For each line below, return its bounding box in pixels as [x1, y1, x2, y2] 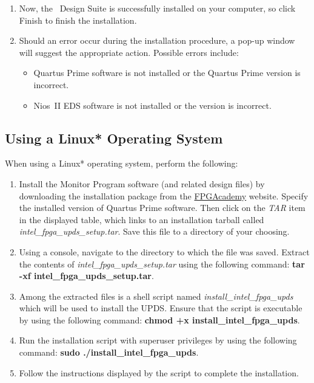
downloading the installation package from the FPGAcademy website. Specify [19, 189, 309, 202]
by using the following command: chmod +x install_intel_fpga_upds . [19, 313, 300, 326]
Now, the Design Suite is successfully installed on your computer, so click [19, 2, 296, 14]
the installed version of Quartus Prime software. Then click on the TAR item [19, 201, 306, 214]
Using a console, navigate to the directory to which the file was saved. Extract [19, 245, 310, 258]
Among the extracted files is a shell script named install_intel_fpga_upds [19, 289, 293, 302]
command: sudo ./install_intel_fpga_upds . [19, 346, 199, 359]
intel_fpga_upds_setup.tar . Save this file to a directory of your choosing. [19, 225, 290, 238]
